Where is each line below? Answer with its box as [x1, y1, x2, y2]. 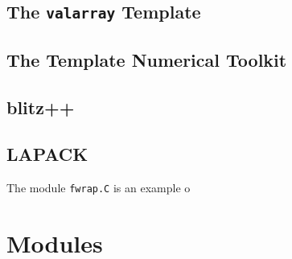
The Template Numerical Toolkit [6, 47, 287, 72]
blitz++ [6, 94, 75, 119]
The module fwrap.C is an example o [6, 179, 191, 196]
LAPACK [6, 142, 88, 166]
